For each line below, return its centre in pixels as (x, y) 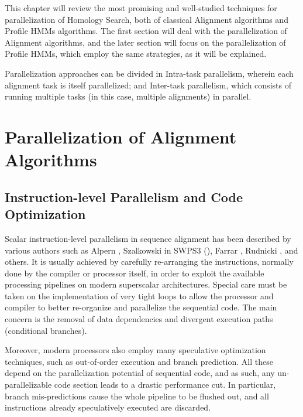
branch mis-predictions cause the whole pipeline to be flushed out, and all (137, 396)
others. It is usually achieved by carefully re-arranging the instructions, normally (149, 262)
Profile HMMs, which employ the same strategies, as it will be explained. (136, 54)
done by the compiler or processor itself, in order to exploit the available (135, 273)
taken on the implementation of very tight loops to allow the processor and (139, 295)
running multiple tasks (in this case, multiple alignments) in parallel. (128, 96)
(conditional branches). (46, 330)
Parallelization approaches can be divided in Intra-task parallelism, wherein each (149, 73)
